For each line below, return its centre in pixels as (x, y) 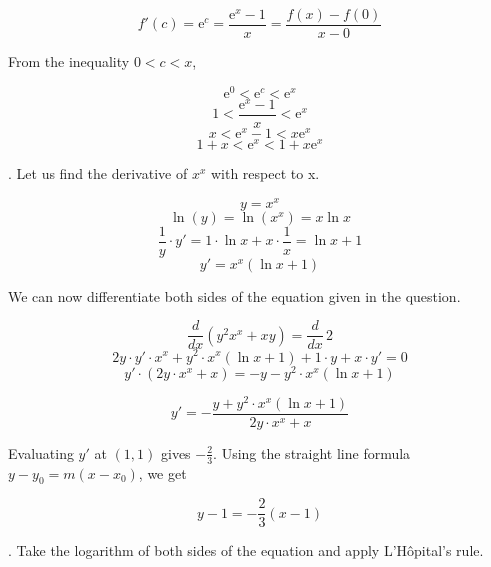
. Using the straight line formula (312, 452)
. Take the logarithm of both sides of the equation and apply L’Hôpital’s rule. (246, 550)
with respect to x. (265, 173)
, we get (162, 472)
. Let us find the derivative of (98, 173)
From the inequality (69, 61)
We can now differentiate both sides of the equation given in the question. (234, 295)
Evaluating (41, 452)
